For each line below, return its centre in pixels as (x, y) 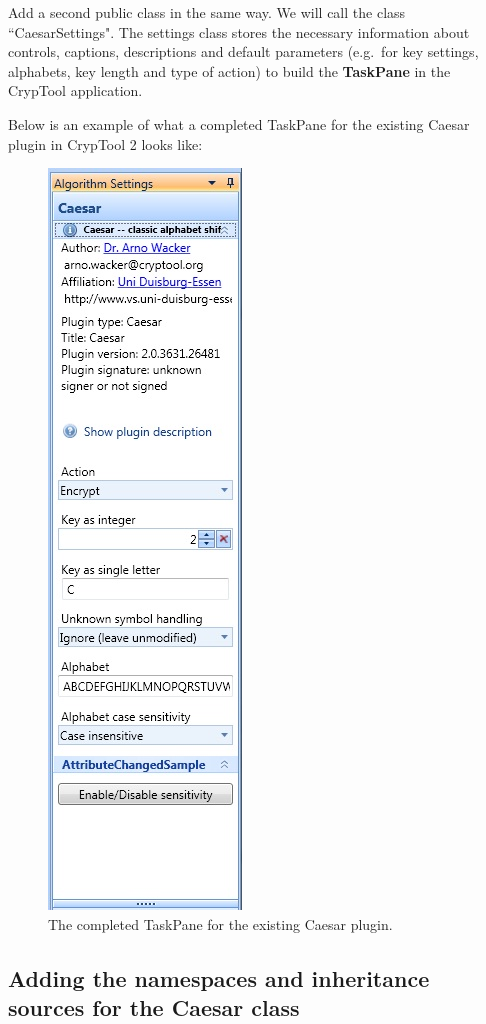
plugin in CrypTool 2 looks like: (105, 143)
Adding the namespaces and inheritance (219, 977)
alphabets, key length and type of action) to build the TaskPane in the (229, 70)
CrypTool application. (75, 90)
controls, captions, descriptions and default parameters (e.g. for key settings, (243, 51)
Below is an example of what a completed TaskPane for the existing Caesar (239, 123)
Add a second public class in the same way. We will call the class (207, 12)
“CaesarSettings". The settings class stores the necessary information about (239, 31)
